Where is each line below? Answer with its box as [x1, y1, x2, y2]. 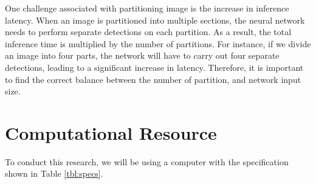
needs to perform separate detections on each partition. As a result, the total [5, 25, 292, 38]
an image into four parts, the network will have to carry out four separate [5, 49, 280, 62]
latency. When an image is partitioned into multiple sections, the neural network [5, 13, 305, 26]
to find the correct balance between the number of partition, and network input [5, 73, 301, 85]
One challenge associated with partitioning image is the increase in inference [5, 2, 289, 14]
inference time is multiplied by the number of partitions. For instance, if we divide [5, 37, 311, 50]
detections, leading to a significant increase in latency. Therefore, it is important [5, 61, 304, 73]
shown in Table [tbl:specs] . [5, 167, 103, 180]
